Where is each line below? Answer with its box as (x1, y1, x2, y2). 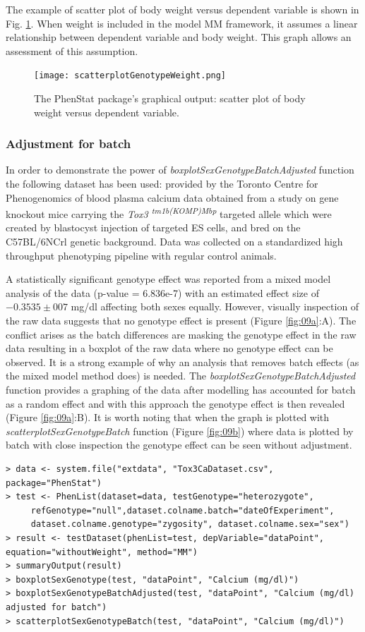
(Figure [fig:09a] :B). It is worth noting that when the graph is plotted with (6, 410, 330, 425)
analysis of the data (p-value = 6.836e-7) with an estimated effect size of (6, 285, 319, 300)
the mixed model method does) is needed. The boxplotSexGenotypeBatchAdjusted (6, 368, 356, 383)
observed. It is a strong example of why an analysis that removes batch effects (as (6, 354, 359, 369)
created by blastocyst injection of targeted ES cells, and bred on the (6, 220, 301, 235)
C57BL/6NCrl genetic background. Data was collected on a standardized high (6, 234, 343, 249)
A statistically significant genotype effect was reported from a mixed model (6, 272, 331, 286)
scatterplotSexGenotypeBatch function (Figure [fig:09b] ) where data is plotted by (6, 423, 354, 438)
